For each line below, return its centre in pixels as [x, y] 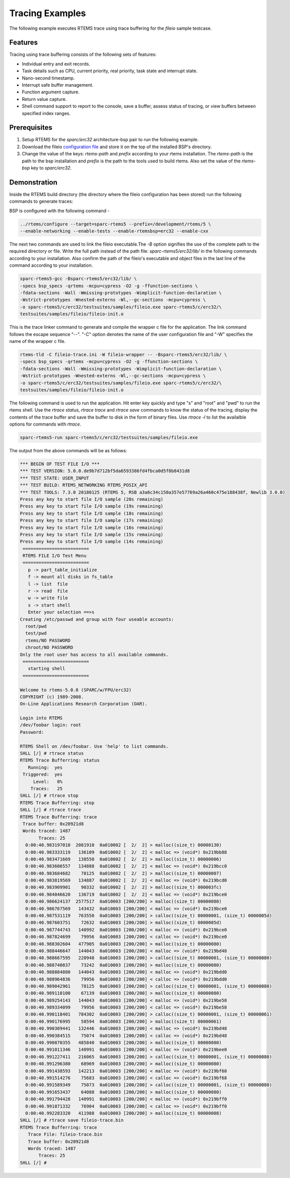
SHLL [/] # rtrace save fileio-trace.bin [72, 1120]
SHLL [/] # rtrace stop [49, 796]
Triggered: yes [43, 775]
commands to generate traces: [41, 201]
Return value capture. [44, 99]
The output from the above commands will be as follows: [68, 451]
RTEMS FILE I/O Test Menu [55, 556]
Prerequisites [31, 128]
